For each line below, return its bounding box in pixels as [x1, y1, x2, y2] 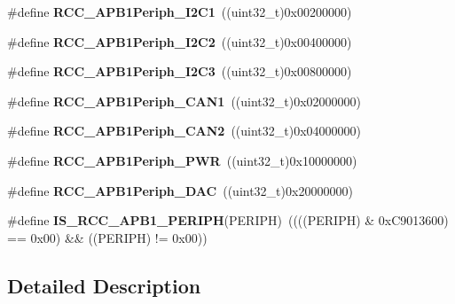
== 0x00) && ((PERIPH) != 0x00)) [7, 228, 208, 246]
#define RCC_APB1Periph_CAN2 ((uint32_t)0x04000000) [7, 121, 362, 140]
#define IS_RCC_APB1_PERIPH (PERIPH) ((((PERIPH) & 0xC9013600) [7, 211, 449, 230]
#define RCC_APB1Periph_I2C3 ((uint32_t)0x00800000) [7, 62, 352, 81]
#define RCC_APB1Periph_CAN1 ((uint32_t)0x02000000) [7, 91, 362, 110]
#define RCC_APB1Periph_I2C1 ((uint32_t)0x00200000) [7, 3, 352, 20]
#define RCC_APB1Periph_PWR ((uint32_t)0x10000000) [7, 151, 357, 169]
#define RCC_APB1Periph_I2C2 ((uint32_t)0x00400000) [7, 32, 352, 51]
